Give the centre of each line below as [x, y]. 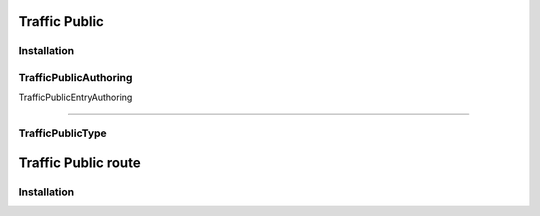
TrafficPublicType [62, 133]
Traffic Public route [79, 162]
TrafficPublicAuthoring [75, 77]
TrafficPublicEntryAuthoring [75, 97]
